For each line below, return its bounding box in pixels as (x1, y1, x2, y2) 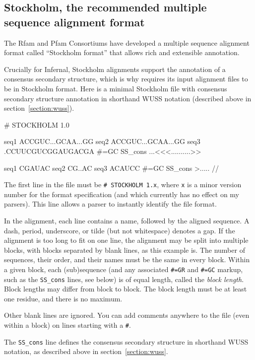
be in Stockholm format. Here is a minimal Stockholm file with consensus (4, 83, 227, 93)
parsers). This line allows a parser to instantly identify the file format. (4, 199, 217, 209)
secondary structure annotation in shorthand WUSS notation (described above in (4, 93, 252, 103)
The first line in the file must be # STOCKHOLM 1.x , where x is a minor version (4, 179, 242, 190)
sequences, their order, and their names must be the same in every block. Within (4, 254, 250, 265)
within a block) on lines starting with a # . (4, 320, 131, 330)
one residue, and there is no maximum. (4, 293, 123, 303)
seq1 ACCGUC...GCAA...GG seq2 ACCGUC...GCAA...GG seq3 (4, 136, 200, 146)
